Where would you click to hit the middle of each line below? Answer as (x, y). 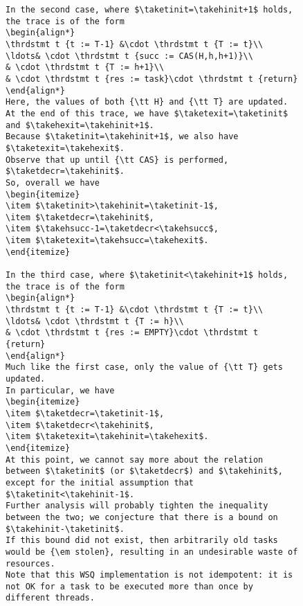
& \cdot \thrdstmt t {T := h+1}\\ (85, 68)
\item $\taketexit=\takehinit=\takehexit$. (107, 437)
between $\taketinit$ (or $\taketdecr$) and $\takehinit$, (144, 471)
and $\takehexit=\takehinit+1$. (80, 125)
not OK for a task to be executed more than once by (129, 586)
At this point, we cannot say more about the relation (135, 460)
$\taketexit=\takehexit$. (65, 148)
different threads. (50, 598)
